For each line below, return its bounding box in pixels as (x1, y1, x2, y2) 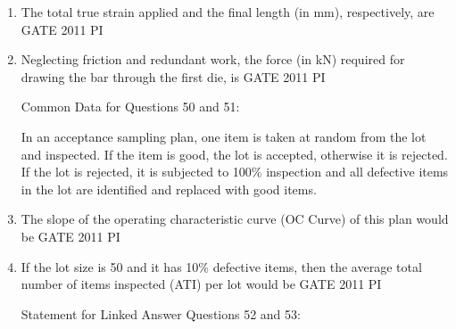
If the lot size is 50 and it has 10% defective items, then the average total (21, 257, 422, 276)
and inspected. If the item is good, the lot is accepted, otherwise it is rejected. (21, 144, 448, 163)
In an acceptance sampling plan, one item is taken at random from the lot (21, 127, 427, 145)
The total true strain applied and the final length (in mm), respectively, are (21, 3, 435, 21)
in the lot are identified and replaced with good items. (21, 179, 317, 198)
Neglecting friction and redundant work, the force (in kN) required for (21, 50, 405, 69)
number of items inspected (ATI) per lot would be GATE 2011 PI (21, 275, 382, 293)
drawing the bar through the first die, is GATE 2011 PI (21, 67, 326, 86)
